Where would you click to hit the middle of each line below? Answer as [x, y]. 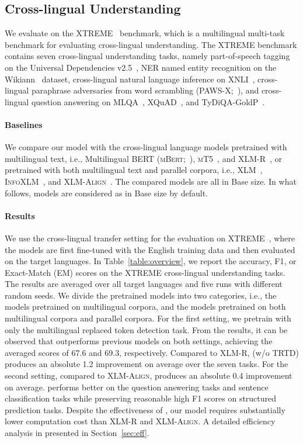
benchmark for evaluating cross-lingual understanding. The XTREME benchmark [151, 44]
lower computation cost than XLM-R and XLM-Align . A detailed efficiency [140, 421]
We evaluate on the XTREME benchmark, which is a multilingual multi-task [145, 33]
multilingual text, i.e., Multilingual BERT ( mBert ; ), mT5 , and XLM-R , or [143, 158]
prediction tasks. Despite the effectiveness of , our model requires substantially [145, 409]
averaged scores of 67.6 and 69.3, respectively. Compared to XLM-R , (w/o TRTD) [152, 352]
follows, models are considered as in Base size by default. [106, 193]
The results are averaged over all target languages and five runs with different [144, 284]
